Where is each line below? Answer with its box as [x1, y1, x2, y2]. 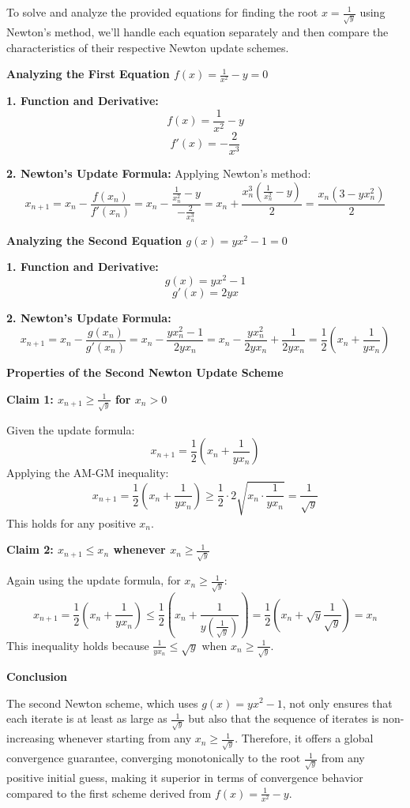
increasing [6, 730, 55, 746]
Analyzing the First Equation [6, 66, 170, 82]
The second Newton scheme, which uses [6, 694, 198, 711]
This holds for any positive [6, 514, 136, 531]
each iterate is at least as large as [6, 710, 167, 727]
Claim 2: [6, 541, 54, 558]
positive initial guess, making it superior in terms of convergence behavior [6, 769, 363, 785]
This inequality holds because [6, 637, 149, 653]
